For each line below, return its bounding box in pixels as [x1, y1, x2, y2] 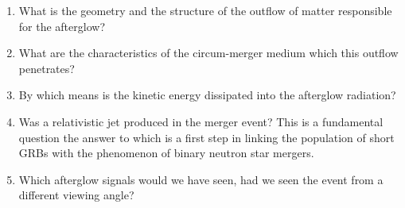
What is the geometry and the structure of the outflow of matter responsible [18, 2, 392, 18]
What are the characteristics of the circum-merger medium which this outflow [18, 44, 399, 61]
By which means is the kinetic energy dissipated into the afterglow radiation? [18, 87, 396, 103]
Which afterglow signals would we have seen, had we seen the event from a [18, 171, 384, 187]
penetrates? [18, 60, 75, 76]
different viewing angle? [18, 187, 134, 203]
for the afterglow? [18, 17, 105, 34]
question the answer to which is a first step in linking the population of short [18, 129, 395, 145]
